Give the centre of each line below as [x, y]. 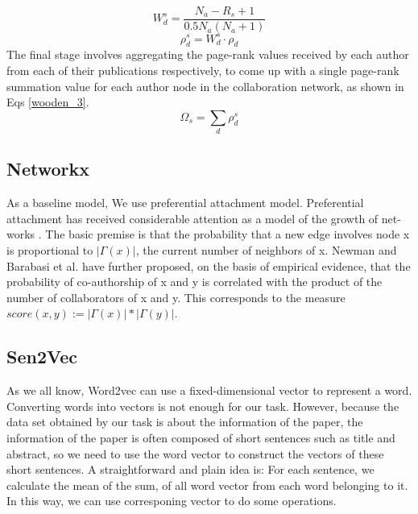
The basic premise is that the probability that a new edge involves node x [228, 234]
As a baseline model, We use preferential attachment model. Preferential [185, 203]
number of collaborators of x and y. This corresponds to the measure [176, 297]
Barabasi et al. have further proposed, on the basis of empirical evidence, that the [209, 265]
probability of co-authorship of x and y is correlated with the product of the [195, 282]
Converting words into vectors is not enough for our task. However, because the [203, 406]
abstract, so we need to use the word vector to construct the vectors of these [195, 453]
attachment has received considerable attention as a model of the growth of [192, 218]
